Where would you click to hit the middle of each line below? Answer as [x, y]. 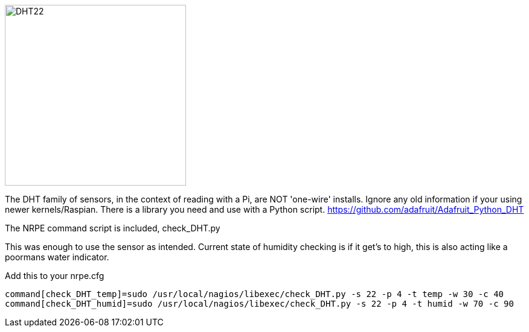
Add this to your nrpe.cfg [55, 276]
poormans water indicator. [57, 257]
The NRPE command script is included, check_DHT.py [113, 228]
